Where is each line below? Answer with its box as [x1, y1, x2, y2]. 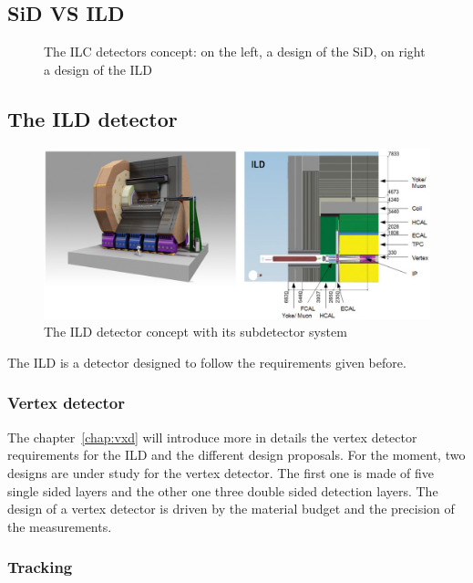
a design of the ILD [44, 59, 153, 78]
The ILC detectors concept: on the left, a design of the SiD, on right [44, 42, 426, 61]
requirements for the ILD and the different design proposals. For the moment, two [7, 445, 466, 464]
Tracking [7, 556, 73, 578]
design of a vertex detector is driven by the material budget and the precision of [7, 499, 455, 518]
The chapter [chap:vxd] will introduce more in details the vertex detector [7, 427, 417, 446]
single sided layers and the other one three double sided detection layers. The [7, 481, 438, 500]
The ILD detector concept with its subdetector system [44, 322, 347, 341]
